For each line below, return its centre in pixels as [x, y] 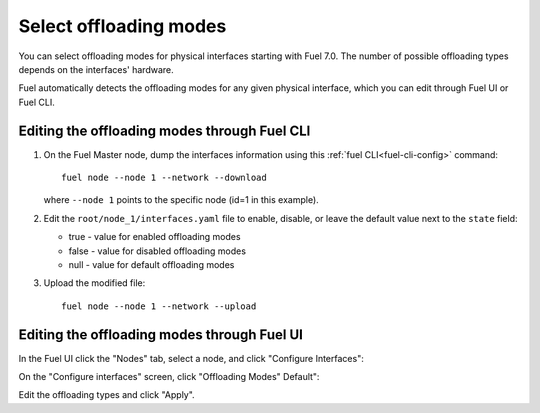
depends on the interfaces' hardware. [96, 69]
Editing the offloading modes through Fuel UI [161, 334]
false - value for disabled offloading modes [157, 251]
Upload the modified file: [94, 283]
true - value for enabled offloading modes [154, 237]
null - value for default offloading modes [151, 264]
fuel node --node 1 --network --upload [159, 306]
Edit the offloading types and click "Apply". [106, 395]
